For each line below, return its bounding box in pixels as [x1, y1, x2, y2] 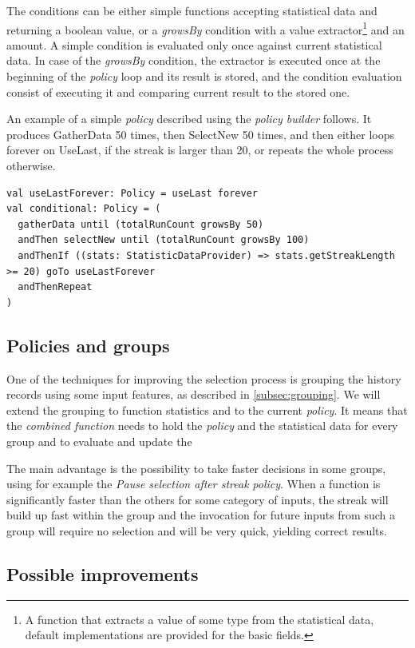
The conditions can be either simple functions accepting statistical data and [6, 2, 377, 18]
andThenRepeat [18, 281, 93, 293]
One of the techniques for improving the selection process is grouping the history [6, 370, 401, 387]
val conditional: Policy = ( [6, 203, 161, 215]
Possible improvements [6, 561, 199, 586]
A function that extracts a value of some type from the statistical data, [25, 610, 374, 627]
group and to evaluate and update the [6, 432, 192, 449]
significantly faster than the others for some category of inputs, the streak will [6, 491, 389, 507]
